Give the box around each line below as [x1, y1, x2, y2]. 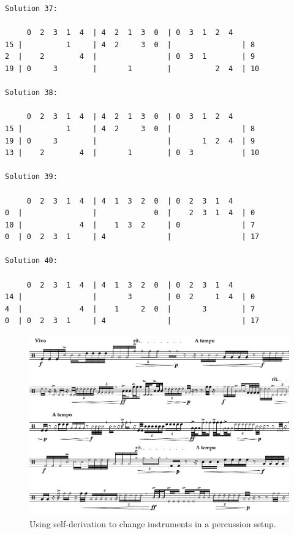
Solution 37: [5, 4, 58, 13]
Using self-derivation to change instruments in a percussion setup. [29, 517, 276, 530]
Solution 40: [5, 256, 58, 265]
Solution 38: [5, 88, 58, 97]
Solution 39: [5, 172, 58, 181]
